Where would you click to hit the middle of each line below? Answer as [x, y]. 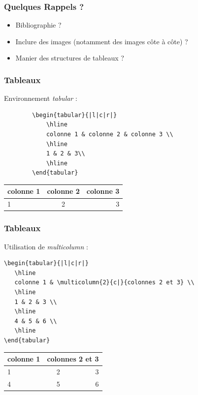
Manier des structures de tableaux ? [70, 58]
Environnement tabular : [41, 98]
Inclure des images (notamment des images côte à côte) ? [102, 41]
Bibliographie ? [38, 25]
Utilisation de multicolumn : [46, 246]
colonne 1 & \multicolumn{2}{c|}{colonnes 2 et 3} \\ [104, 283]
